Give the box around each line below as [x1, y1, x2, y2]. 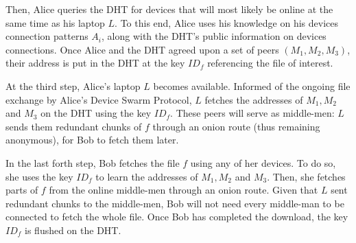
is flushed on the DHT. [25, 222, 121, 237]
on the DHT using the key [40, 106, 152, 120]
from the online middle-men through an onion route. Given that [49, 183, 318, 197]
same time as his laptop [5, 15, 105, 30]
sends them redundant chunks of [5, 119, 142, 133]
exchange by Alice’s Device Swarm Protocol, [5, 92, 192, 106]
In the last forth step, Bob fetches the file [5, 155, 180, 170]
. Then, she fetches [267, 169, 346, 183]
